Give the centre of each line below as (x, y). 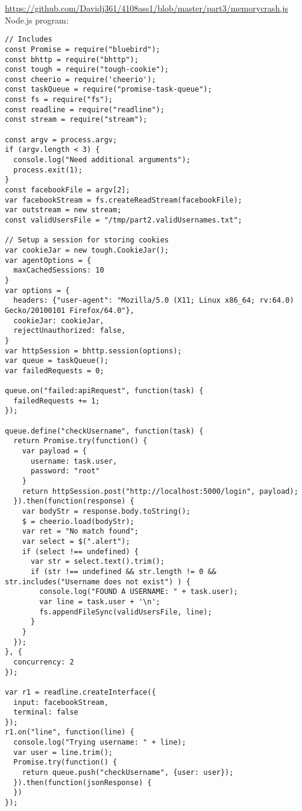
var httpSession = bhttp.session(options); (93, 351)
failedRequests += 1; (57, 401)
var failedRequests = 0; (55, 371)
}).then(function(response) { (74, 501)
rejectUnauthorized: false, (70, 331)
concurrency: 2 (44, 662)
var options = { (37, 290)
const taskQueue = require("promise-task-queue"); (109, 90)
